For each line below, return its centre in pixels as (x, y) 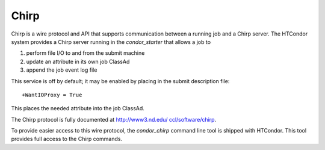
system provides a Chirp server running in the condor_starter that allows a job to (111, 42)
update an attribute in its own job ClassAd (78, 61)
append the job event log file (62, 70)
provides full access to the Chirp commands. (67, 139)
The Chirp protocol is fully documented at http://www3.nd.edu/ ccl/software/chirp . (114, 119)
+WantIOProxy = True (52, 95)
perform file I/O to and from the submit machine (85, 53)
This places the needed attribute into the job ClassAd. (78, 108)
